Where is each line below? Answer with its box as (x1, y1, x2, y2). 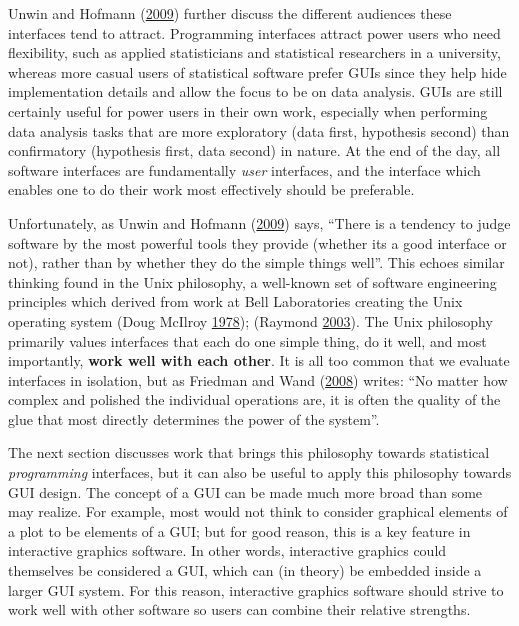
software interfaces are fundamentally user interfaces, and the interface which (8, 159, 481, 180)
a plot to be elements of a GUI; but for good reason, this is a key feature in (8, 520, 471, 541)
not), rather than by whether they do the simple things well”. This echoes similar (8, 252, 505, 273)
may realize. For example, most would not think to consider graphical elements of (8, 501, 508, 522)
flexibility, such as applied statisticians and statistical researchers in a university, (8, 42, 501, 63)
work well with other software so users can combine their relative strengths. (8, 599, 471, 620)
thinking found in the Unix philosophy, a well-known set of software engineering (8, 271, 497, 292)
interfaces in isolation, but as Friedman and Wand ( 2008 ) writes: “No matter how (8, 369, 508, 390)
